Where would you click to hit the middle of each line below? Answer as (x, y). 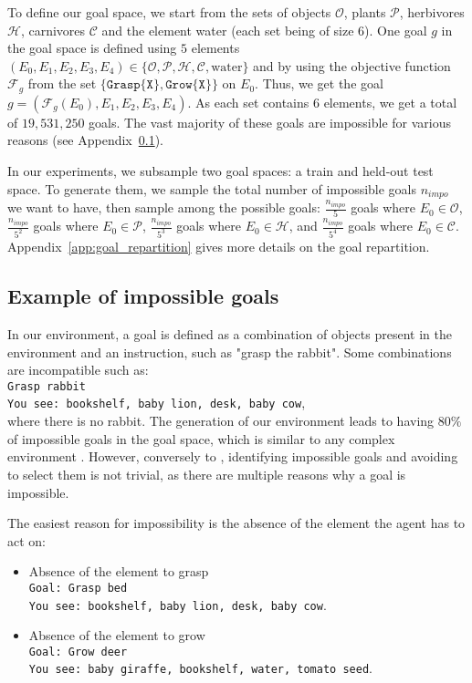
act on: (26, 540)
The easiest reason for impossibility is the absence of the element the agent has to (236, 523)
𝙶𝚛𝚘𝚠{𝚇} (189, 85)
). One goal (396, 30)
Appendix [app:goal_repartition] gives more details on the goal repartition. (219, 247)
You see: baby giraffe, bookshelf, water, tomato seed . (200, 668)
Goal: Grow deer (78, 652)
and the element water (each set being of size (228, 30)
